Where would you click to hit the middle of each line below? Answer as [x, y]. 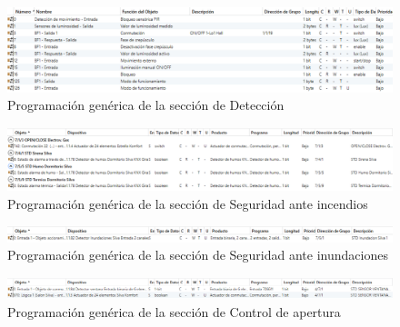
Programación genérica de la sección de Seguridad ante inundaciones [198, 255]
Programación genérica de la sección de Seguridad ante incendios [188, 203]
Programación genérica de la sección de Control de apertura [174, 311]
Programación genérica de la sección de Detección [146, 105]
